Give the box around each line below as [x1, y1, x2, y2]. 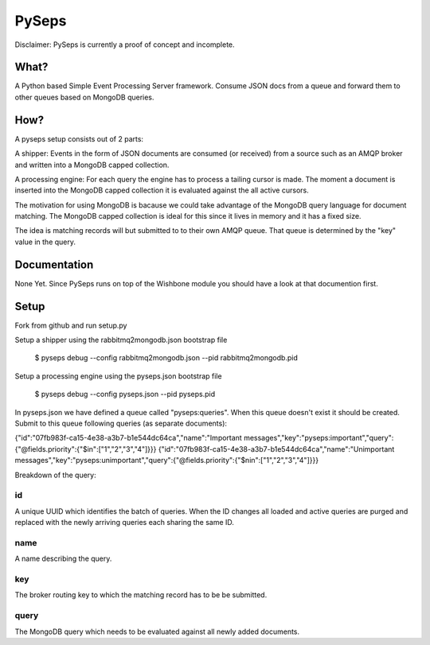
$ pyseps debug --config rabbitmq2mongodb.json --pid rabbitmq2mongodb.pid [34, 353, 298, 363]
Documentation [14, 258, 94, 271]
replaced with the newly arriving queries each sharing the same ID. [14, 518, 235, 527]
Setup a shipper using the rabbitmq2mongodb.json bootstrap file [14, 335, 228, 345]
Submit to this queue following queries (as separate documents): [14, 418, 227, 429]
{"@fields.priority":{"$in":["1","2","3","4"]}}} [14, 444, 157, 453]
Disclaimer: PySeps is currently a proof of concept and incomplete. [14, 40, 235, 49]
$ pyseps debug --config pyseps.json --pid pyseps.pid [34, 390, 215, 399]
